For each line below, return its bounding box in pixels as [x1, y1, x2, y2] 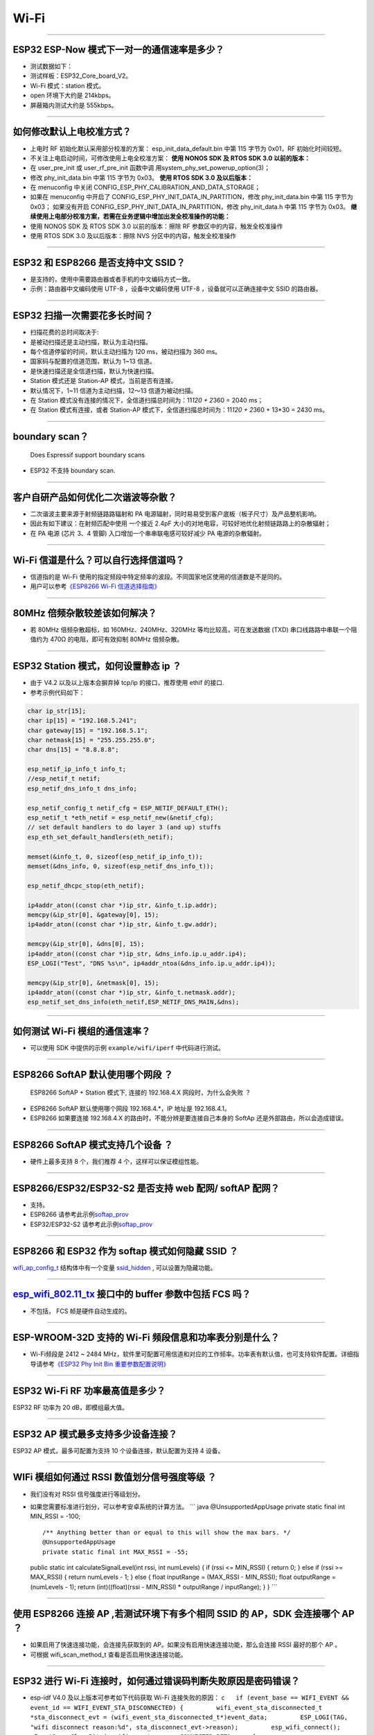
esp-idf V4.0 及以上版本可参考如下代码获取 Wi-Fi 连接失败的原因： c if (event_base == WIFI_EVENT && [30, 1693, 349, 1702]
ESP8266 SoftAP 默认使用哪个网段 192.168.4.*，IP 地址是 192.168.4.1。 [30, 1104, 231, 1112]
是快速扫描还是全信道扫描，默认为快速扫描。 [30, 366, 158, 375]
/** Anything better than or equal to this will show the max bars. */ [42, 1528, 291, 1537]
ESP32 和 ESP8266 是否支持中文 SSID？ [12, 257, 186, 269]
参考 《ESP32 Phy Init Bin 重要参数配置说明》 [42, 1360, 170, 1368]
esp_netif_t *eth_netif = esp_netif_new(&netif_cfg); [27, 814, 214, 822]
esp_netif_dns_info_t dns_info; [27, 784, 138, 793]
